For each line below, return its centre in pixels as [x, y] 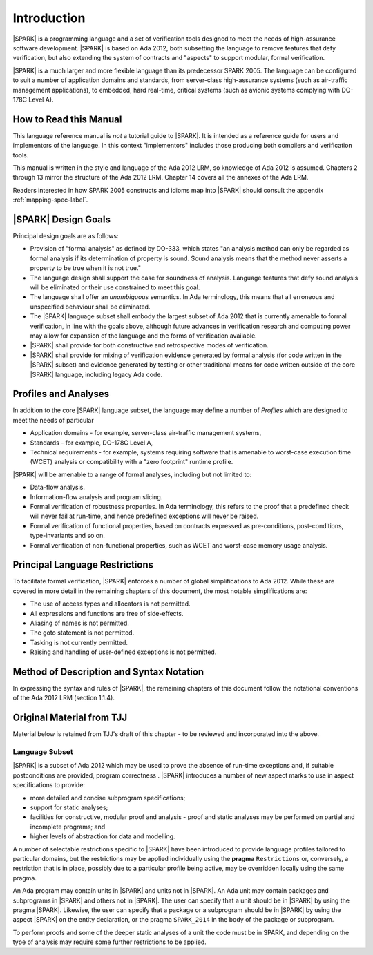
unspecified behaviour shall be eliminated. [90, 307]
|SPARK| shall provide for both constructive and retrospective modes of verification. [149, 345]
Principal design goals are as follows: [66, 236]
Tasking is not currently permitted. [79, 642]
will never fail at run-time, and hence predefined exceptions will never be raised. [144, 516]
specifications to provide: [49, 785]
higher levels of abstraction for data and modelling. [103, 836]
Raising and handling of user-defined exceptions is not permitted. [123, 652]
